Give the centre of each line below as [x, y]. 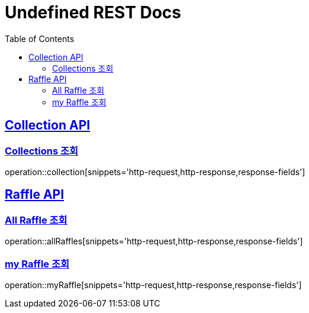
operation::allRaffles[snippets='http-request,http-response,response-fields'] [154, 241]
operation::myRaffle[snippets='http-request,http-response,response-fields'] [153, 285]
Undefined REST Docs [93, 12]
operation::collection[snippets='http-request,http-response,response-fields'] [155, 172]
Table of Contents [40, 38]
